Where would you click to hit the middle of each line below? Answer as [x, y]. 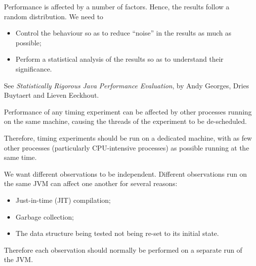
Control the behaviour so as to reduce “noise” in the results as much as [123, 33]
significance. [34, 68]
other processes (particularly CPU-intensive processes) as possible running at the [127, 147]
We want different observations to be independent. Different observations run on [126, 173]
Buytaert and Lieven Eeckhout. [51, 95]
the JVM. [19, 259]
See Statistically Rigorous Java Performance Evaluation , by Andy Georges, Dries [127, 85]
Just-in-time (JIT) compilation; [63, 200]
